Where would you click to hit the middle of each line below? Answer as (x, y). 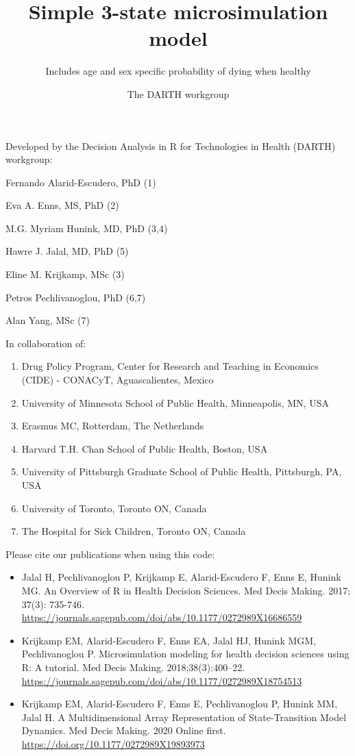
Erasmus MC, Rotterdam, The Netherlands (113, 426)
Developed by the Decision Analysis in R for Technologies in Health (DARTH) (171, 146)
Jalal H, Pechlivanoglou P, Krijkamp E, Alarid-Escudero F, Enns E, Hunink (181, 577)
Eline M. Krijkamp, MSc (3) (65, 274)
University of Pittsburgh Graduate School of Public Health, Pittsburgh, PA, (182, 471)
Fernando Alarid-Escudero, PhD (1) (81, 182)
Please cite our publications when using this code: (110, 554)
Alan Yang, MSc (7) (48, 320)
